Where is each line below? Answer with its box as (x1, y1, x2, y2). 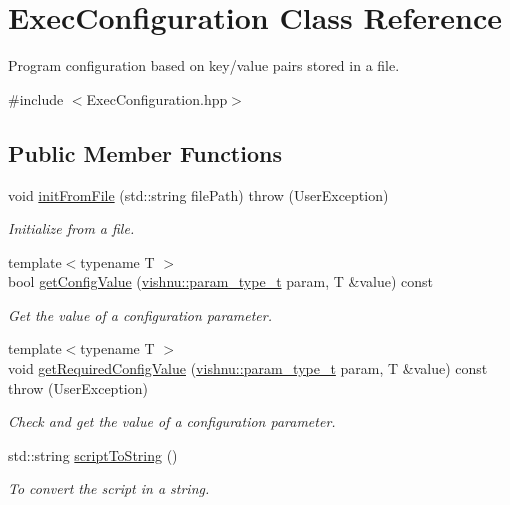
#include (8, 88, 64, 109)
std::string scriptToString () (8, 444, 178, 465)
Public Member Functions (8, 137, 282, 168)
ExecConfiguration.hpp (86, 88, 228, 109)
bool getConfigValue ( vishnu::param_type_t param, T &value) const (8, 271, 433, 292)
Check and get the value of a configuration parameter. (8, 411, 336, 432)
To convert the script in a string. (8, 478, 210, 499)
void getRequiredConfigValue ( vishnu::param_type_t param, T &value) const (8, 358, 488, 379)
